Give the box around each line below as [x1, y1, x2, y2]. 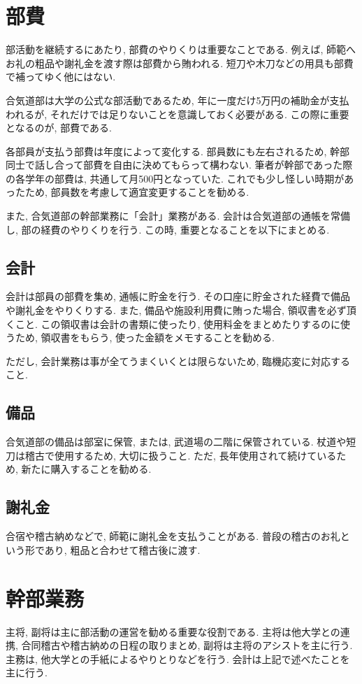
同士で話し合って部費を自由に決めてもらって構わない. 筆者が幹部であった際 [6, 157, 353, 172]
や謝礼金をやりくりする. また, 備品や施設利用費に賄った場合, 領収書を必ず [6, 303, 347, 318]
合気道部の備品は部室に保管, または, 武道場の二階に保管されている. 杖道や [6, 434, 347, 449]
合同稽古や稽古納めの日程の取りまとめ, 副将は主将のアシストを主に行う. [21, 638, 353, 653]
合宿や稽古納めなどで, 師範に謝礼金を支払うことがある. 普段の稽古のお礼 [6, 529, 340, 543]
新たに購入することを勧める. [21, 462, 152, 476]
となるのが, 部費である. [6, 120, 112, 135]
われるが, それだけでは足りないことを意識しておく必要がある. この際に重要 [6, 106, 349, 121]
